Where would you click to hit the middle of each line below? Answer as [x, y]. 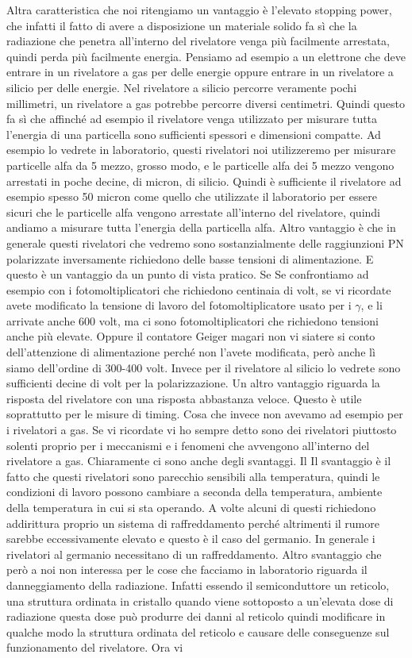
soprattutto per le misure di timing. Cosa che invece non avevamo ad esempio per [205, 414]
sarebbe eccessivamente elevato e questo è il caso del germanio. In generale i [191, 539]
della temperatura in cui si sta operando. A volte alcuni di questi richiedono [191, 507]
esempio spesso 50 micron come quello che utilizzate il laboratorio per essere [192, 196]
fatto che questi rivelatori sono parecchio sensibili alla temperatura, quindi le [193, 476]
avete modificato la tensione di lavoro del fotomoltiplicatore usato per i [179, 305]
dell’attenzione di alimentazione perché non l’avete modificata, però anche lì [191, 352]
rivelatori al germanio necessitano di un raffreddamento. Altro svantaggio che [194, 554]
